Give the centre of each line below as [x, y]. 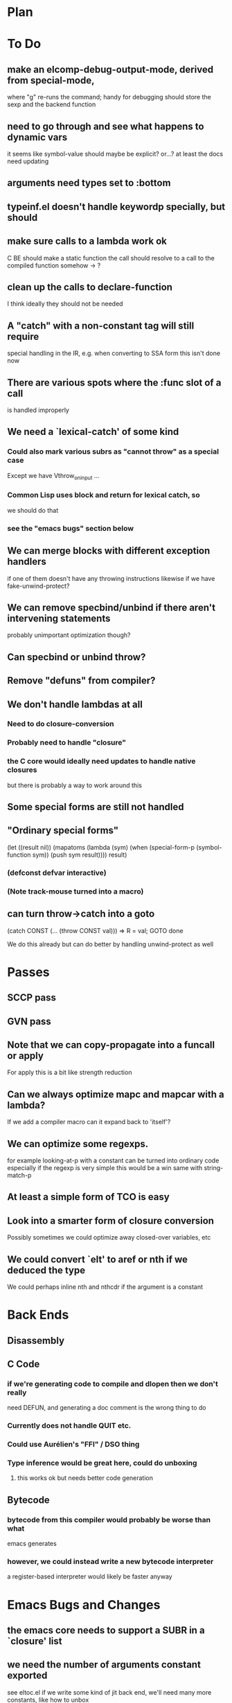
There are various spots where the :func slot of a [114, 382]
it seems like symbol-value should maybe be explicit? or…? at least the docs [115, 154]
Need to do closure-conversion [61, 724]
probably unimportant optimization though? [69, 635]
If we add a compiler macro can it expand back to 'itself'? [89, 1122]
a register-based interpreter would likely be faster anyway [90, 1577]
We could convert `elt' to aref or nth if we [98, 1259]
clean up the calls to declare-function [90, 287]
